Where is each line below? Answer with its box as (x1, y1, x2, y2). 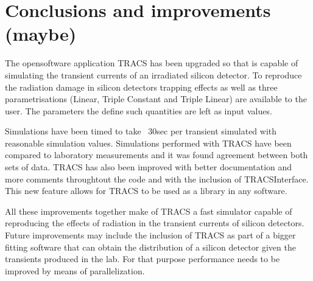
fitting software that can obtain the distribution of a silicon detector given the (5, 240, 296, 253)
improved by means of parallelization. (5, 264, 145, 277)
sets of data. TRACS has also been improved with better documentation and (5, 161, 292, 173)
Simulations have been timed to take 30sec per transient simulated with (5, 125, 277, 137)
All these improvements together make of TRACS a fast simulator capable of (5, 204, 292, 217)
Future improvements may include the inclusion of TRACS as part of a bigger (5, 229, 296, 241)
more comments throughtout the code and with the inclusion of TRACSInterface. (5, 172, 309, 185)
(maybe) (5, 21, 77, 46)
